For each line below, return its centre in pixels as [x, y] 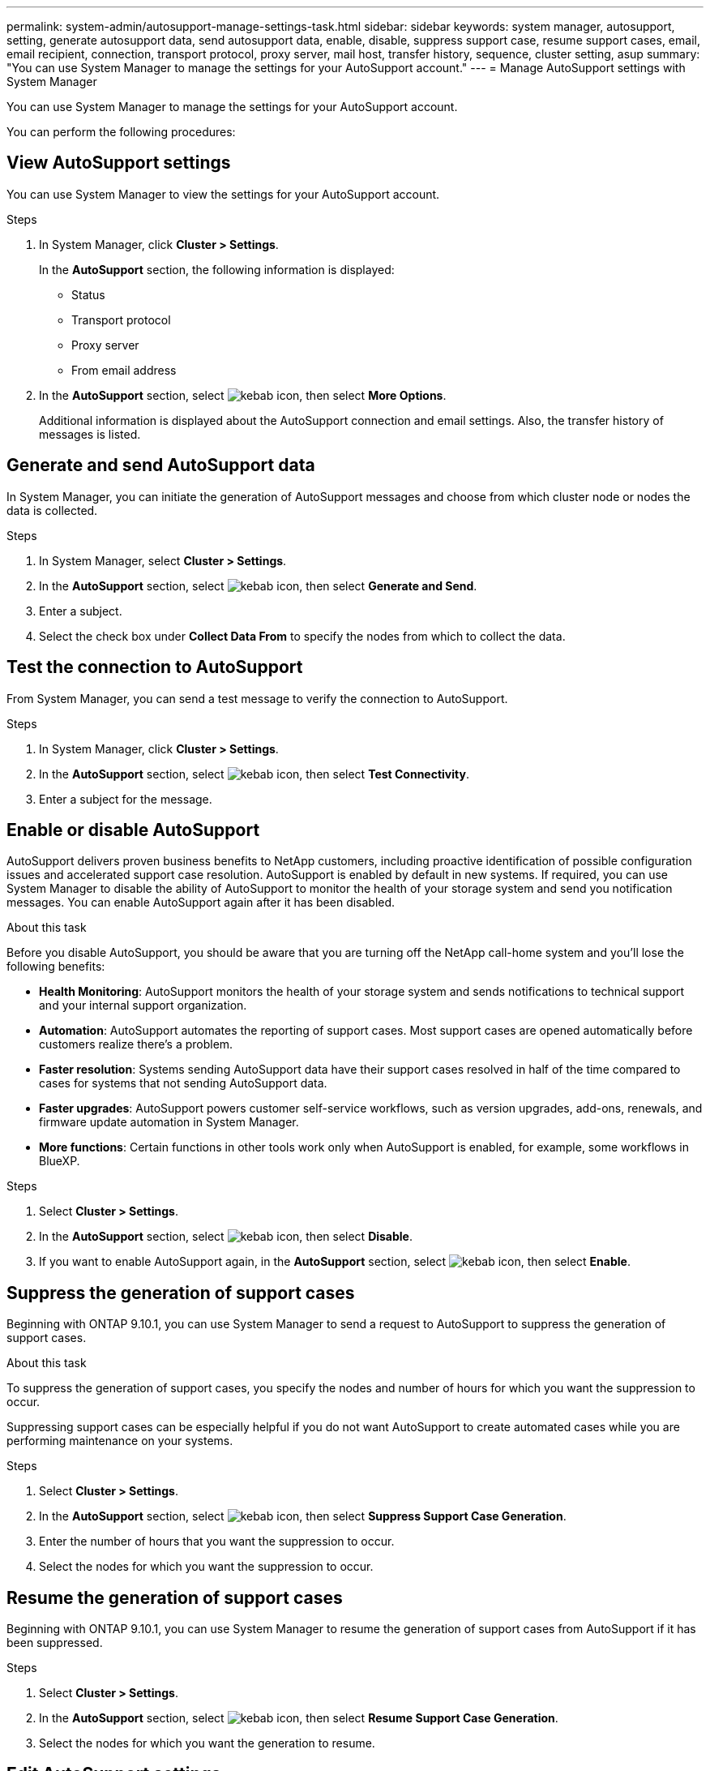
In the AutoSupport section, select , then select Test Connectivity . [254, 774]
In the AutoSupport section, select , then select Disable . [226, 1237]
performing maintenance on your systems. [120, 1441]
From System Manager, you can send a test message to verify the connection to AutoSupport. [257, 698]
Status [88, 294]
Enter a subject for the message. [126, 799]
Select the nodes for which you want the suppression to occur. [206, 1567]
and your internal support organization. [143, 1006]
